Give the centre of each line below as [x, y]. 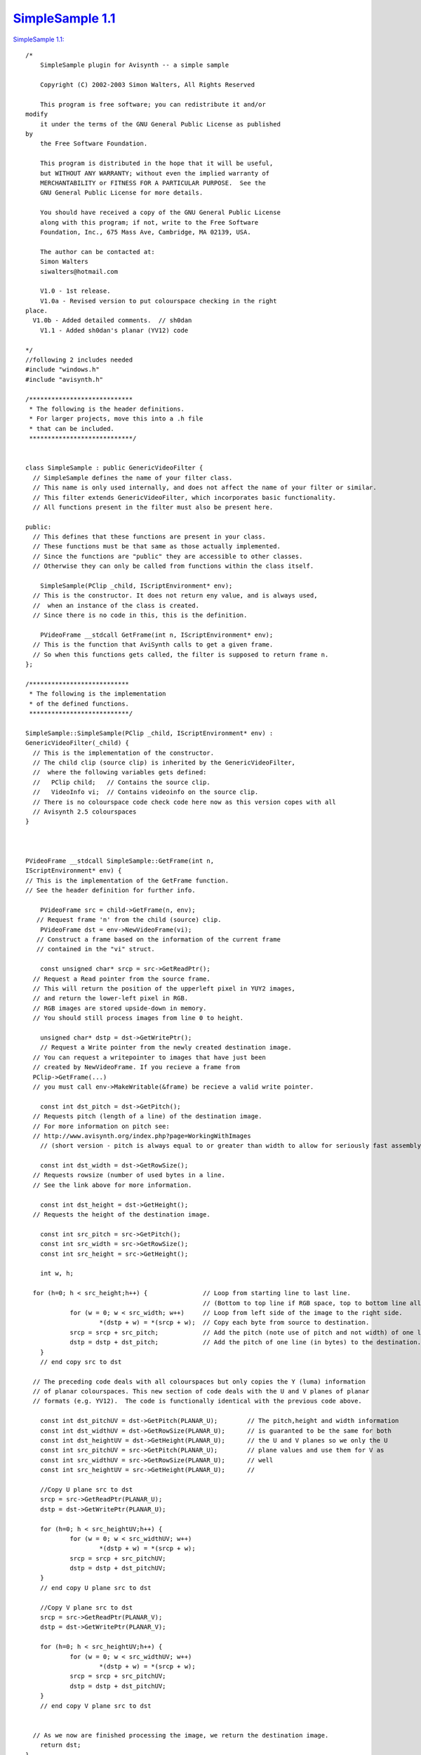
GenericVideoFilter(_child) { [78, 743]
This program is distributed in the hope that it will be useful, [156, 164]
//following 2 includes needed [79, 360]
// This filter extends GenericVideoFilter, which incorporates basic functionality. [185, 497]
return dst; [60, 1745]
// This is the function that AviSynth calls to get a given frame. [153, 645]
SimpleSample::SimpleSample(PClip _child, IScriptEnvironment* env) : [149, 733]
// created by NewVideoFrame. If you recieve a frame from [136, 1067]
